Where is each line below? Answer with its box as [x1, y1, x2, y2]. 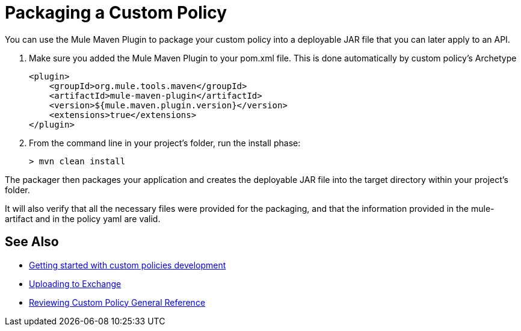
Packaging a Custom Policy [5, 2, 227, 23]
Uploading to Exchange [29, 278, 122, 289]
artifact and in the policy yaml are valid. [5, 213, 161, 224]
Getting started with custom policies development [29, 259, 226, 270]
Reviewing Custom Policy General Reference [29, 297, 206, 308]
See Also [5, 234, 59, 250]
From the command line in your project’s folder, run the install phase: [29, 137, 301, 148]
